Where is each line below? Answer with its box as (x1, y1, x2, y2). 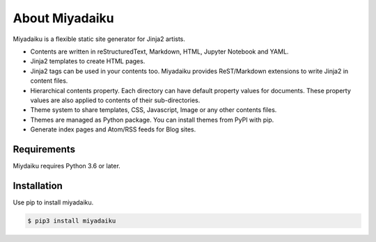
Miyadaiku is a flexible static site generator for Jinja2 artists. (13, 35, 186, 43)
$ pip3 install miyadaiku (27, 216, 116, 225)
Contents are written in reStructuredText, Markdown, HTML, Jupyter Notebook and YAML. (30, 47, 289, 56)
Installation (13, 179, 63, 191)
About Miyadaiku (13, 10, 114, 26)
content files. (30, 76, 68, 85)
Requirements (13, 143, 76, 155)
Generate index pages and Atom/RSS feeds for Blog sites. (30, 125, 196, 134)
